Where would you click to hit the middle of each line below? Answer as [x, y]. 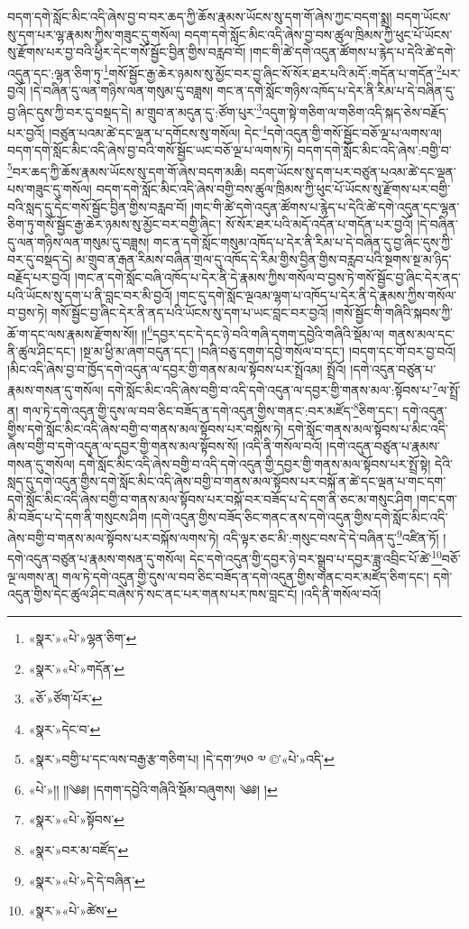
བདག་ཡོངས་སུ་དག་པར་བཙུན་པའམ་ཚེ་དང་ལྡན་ [353, 171]
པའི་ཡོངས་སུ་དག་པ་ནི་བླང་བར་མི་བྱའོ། [90, 294]
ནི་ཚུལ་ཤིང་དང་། [42, 350]
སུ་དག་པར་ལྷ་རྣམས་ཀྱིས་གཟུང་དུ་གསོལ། [94, 34]
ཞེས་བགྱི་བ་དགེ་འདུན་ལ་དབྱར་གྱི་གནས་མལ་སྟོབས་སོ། [123, 446]
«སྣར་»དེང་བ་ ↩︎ [64, 728]
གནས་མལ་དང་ [422, 333]
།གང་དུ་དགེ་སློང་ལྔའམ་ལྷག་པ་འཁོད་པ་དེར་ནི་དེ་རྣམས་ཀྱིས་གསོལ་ [317, 294]
